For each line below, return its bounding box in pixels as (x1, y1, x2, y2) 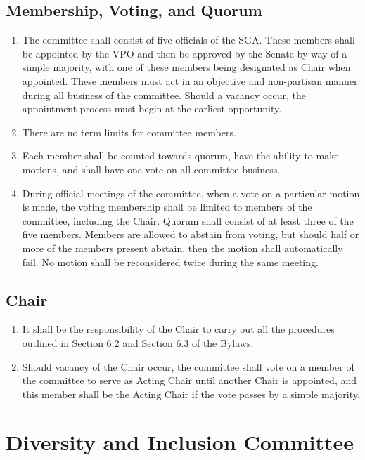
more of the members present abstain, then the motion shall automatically (22, 240, 343, 255)
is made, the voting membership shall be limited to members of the (22, 199, 312, 214)
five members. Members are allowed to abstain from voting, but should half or (22, 227, 359, 242)
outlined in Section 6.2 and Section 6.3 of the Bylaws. (22, 335, 254, 350)
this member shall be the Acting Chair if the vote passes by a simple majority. (22, 386, 360, 401)
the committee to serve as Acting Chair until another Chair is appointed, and (22, 373, 357, 388)
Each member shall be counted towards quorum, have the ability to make (22, 148, 339, 163)
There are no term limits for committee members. (22, 124, 236, 139)
